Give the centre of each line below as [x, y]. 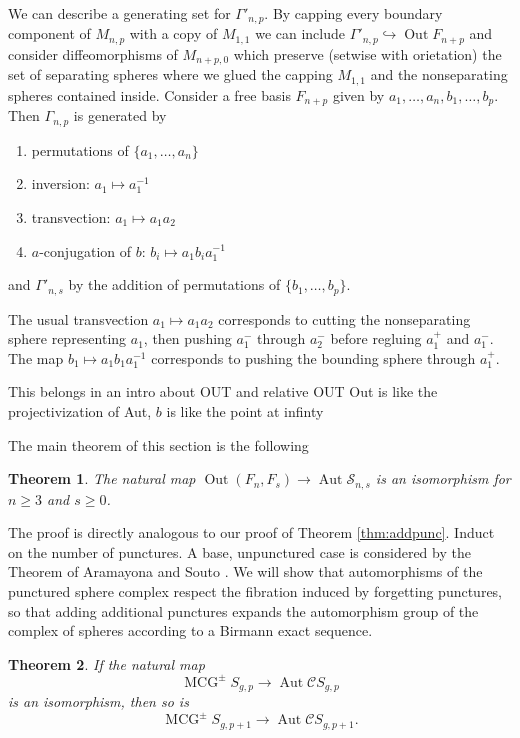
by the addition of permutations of [174, 284]
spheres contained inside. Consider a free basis [149, 94]
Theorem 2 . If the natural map [106, 663]
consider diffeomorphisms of [93, 53]
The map [36, 357]
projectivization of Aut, [80, 410]
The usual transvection [78, 318]
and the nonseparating [439, 74]
